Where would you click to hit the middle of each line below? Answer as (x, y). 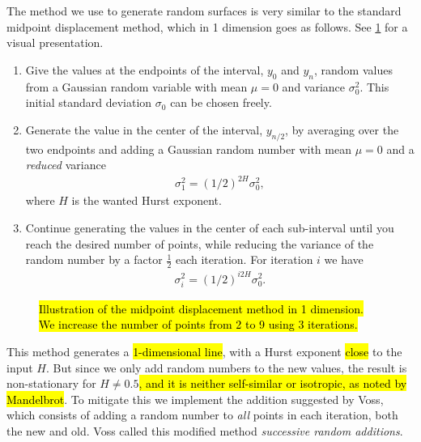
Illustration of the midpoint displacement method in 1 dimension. (201, 308)
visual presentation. (55, 42)
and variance (314, 86)
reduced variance (66, 165)
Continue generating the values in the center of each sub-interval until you (210, 228)
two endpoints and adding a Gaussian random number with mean (188, 149)
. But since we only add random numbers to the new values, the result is (227, 367)
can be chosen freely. (221, 102)
